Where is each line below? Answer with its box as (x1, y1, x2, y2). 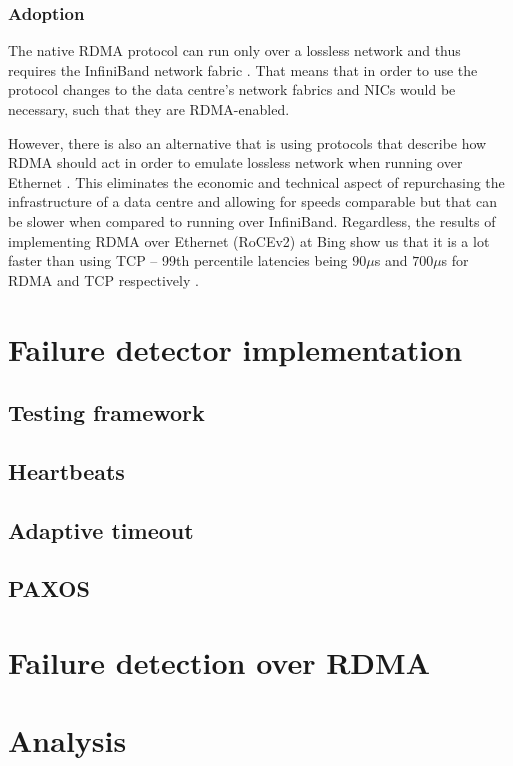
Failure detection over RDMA (8, 642, 430, 683)
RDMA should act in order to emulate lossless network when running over (8, 152, 463, 173)
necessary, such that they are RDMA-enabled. (8, 99, 290, 119)
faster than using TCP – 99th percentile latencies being (8, 250, 348, 271)
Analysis (8, 720, 127, 761)
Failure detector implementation (8, 328, 463, 369)
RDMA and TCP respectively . (8, 269, 199, 290)
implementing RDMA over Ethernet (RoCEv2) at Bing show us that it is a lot (8, 230, 490, 251)
